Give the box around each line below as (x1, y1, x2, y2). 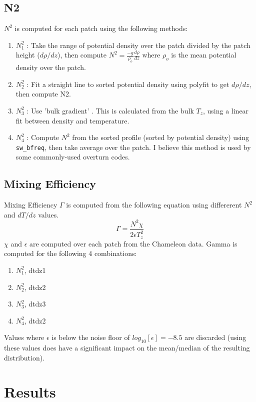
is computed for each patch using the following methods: (14, 23, 188, 33)
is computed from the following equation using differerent (66, 199, 242, 210)
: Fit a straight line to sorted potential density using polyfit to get (26, 78, 229, 89)
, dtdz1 (24, 264, 46, 275)
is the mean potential (171, 49, 236, 60)
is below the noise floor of (51, 332, 130, 342)
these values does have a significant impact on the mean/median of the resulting (4, 342, 250, 353)
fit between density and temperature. (15, 115, 129, 125)
